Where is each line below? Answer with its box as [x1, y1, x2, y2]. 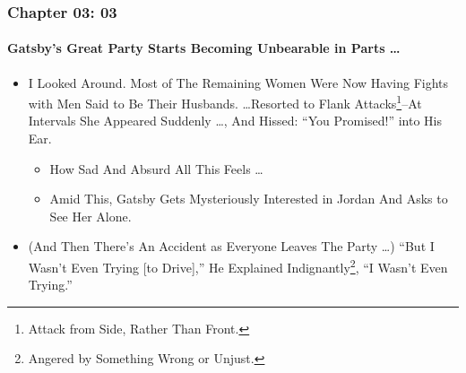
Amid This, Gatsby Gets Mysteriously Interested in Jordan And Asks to [49, 189, 448, 208]
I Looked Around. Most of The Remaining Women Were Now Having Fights [28, 73, 449, 91]
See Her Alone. [49, 206, 132, 225]
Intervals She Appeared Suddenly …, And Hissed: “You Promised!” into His [28, 111, 443, 130]
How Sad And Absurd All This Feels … [49, 159, 263, 178]
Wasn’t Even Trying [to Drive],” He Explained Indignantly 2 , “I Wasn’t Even [28, 256, 448, 276]
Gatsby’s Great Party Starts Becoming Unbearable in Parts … [7, 39, 401, 57]
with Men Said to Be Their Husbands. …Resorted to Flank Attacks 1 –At [28, 91, 422, 112]
